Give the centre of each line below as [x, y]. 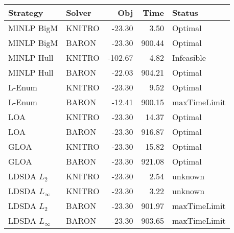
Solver [79, 13]
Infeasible [189, 57]
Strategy [26, 13]
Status [185, 13]
